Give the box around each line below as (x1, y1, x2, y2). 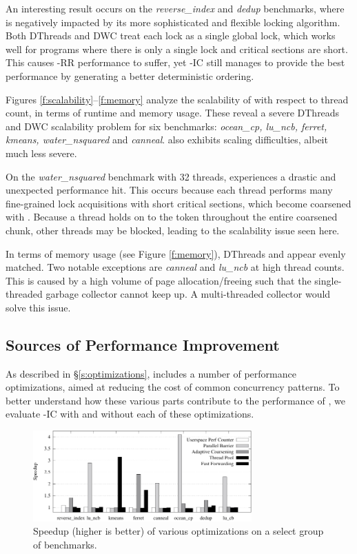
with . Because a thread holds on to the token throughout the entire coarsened (6, 209, 338, 224)
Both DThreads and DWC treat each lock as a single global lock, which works (6, 28, 336, 43)
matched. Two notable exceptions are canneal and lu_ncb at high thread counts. (6, 260, 345, 274)
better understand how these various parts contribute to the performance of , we (6, 393, 345, 407)
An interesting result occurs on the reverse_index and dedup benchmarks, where (6, 1, 345, 15)
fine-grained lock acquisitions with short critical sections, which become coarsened (6, 196, 351, 210)
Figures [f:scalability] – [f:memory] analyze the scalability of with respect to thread (6, 92, 349, 106)
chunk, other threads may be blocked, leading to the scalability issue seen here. (6, 223, 340, 237)
